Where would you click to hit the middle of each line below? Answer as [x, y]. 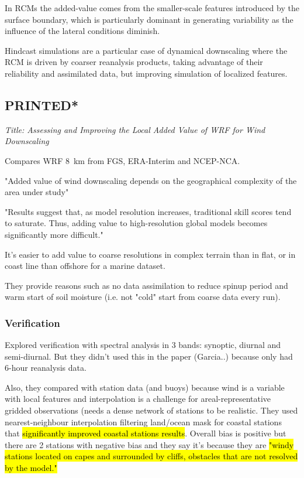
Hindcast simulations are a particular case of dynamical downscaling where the [146, 50]
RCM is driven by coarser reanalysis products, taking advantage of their [134, 62]
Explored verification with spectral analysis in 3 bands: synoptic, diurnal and [143, 345]
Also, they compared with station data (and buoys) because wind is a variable [145, 387]
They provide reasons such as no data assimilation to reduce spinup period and [146, 285]
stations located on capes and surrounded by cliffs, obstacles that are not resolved [151, 456]
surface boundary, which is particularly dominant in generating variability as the [149, 19]
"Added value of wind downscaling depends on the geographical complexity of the [151, 180]
